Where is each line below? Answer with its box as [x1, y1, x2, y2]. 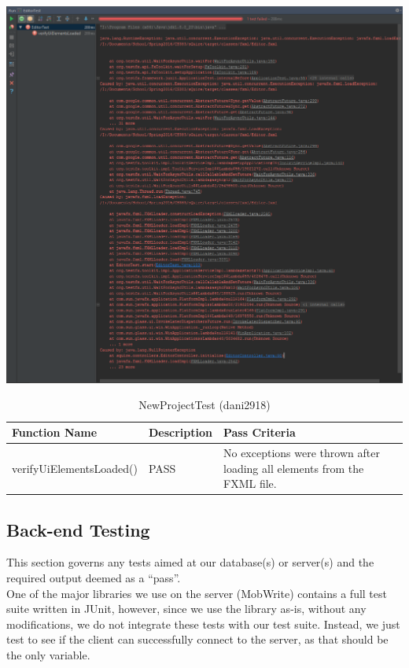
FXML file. [223, 475, 277, 492]
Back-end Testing [6, 517, 150, 541]
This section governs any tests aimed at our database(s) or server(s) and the [6, 554, 374, 570]
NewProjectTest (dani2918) [138, 397, 271, 413]
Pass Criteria [223, 424, 296, 441]
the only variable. [6, 646, 90, 662]
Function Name [12, 424, 98, 441]
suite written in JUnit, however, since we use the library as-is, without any [6, 600, 367, 617]
